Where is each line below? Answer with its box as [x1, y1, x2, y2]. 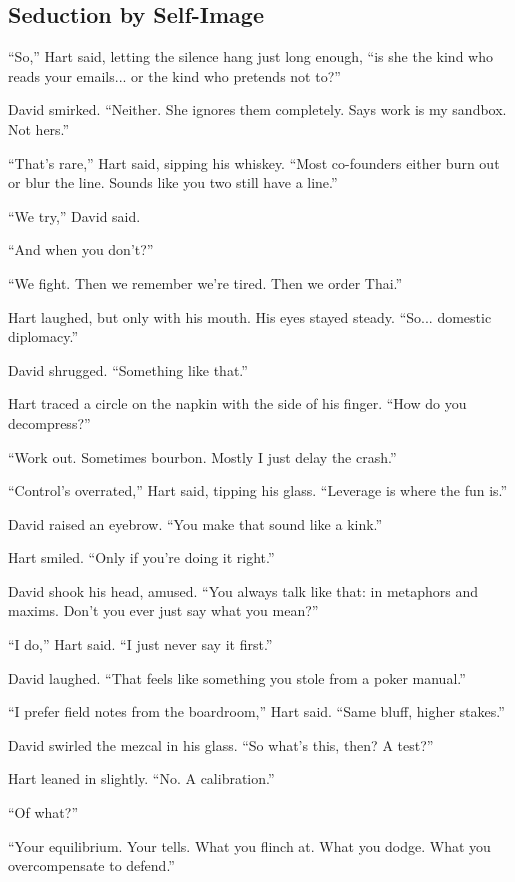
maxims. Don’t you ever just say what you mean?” [8, 600, 319, 621]
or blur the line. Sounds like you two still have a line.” [8, 172, 338, 193]
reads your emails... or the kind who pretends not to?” [8, 65, 341, 86]
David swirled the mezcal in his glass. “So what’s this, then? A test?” [8, 734, 434, 755]
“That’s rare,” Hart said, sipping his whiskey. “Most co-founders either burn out [8, 152, 500, 173]
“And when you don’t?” [8, 239, 154, 260]
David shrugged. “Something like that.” [8, 359, 248, 380]
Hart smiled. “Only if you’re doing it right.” [8, 547, 275, 568]
